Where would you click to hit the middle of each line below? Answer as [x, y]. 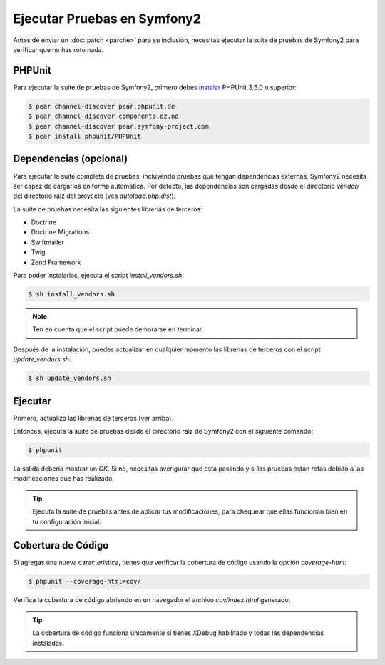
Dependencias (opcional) [71, 159]
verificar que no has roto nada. [58, 49]
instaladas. [48, 643]
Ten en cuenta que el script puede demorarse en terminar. [118, 329]
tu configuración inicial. [67, 521]
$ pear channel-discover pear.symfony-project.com [119, 126]
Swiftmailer [47, 242]
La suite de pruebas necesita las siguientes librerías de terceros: [108, 209]
